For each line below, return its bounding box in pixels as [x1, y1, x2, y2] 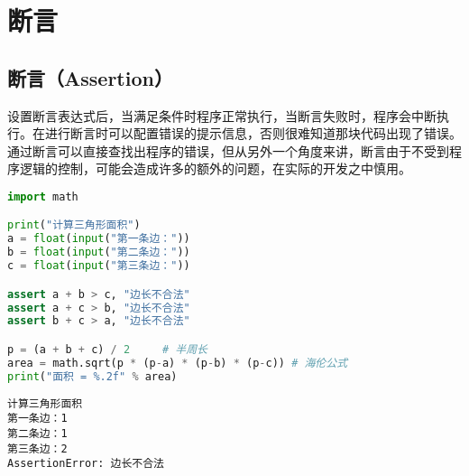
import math [7, 190, 78, 203]
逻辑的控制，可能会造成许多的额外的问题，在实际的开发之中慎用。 [19, 159, 411, 178]
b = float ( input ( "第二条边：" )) [7, 246, 190, 259]
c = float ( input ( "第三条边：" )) [7, 259, 190, 273]
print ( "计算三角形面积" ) [7, 219, 141, 232]
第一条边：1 [7, 412, 68, 425]
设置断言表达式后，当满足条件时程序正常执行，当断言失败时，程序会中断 [7, 106, 437, 125]
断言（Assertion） [7, 63, 173, 91]
